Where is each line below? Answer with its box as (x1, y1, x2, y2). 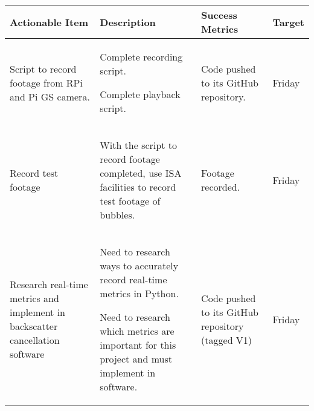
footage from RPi (10, 75, 83, 90)
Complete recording (100, 50, 183, 64)
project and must (100, 352, 172, 366)
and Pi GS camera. (10, 89, 90, 104)
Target (272, 15, 304, 29)
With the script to (100, 138, 177, 152)
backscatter (10, 319, 58, 333)
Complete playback (100, 87, 181, 101)
